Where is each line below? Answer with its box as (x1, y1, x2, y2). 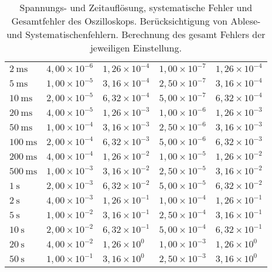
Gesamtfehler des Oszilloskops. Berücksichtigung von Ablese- (11, 14, 261, 27)
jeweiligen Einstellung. (90, 41, 182, 54)
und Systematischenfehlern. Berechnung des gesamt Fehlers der (6, 27, 266, 41)
